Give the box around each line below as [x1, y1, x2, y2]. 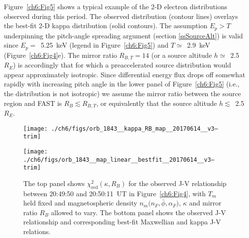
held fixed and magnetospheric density [23, 198, 137, 208]
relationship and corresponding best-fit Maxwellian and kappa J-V [23, 217, 221, 227]
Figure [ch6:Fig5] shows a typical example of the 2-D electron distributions [4, 1, 228, 11]
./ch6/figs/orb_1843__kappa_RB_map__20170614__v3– [51, 125, 218, 132]
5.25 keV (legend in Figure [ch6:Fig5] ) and [41, 40, 168, 50]
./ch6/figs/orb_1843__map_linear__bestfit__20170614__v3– [23, 156, 215, 163]
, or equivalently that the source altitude [96, 98, 217, 108]
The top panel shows [23, 178, 85, 188]
